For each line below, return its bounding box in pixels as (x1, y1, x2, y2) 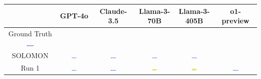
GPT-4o (60, 10, 88, 21)
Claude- (99, 5, 127, 16)
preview (221, 15, 249, 26)
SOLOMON (12, 50, 49, 61)
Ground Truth (8, 28, 52, 38)
